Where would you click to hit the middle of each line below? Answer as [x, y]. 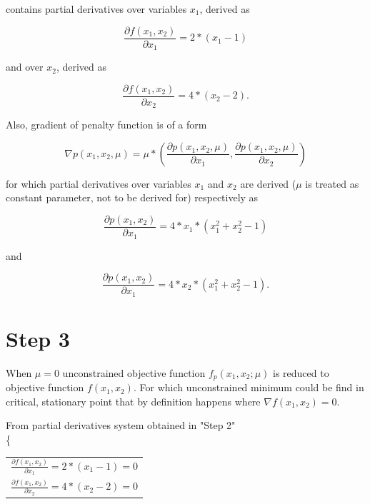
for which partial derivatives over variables [99, 183]
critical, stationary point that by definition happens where [133, 401]
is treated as [332, 183]
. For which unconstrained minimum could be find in [249, 387]
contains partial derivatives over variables [96, 9]
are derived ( [268, 183]
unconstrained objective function [134, 372]
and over [25, 67]
